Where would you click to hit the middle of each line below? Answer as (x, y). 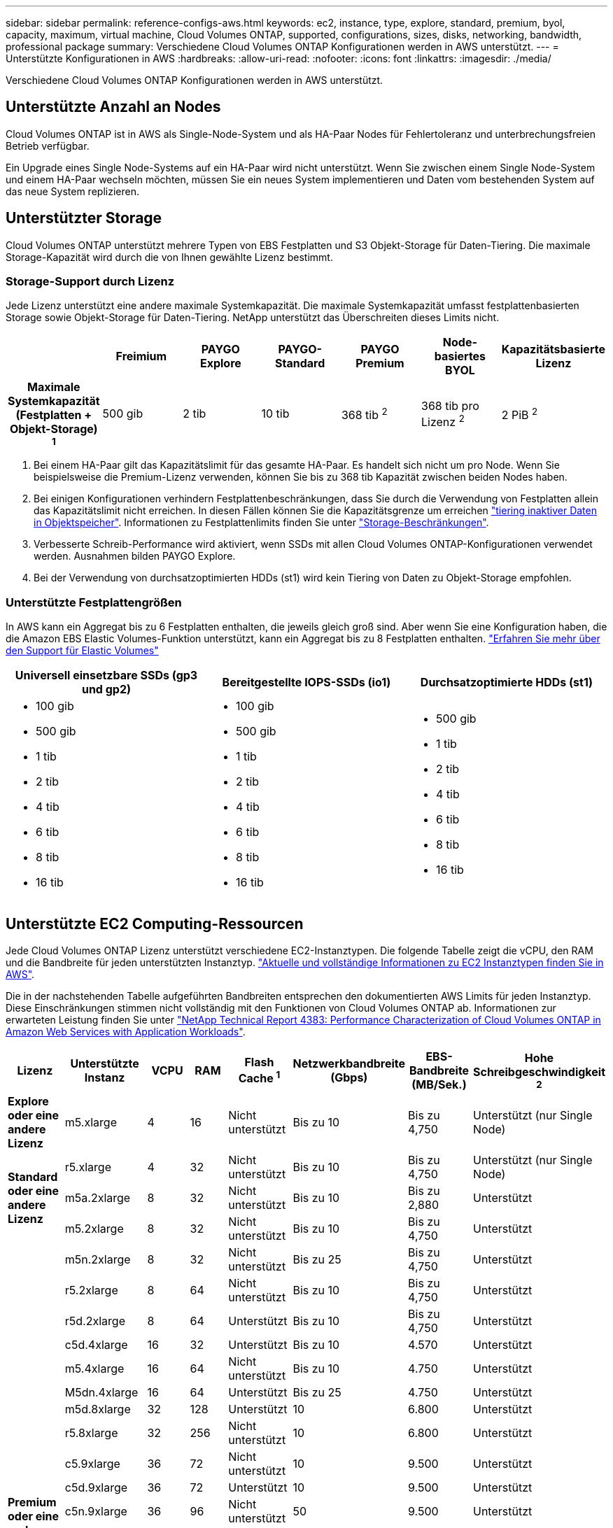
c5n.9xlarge (96, 1512)
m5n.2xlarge (98, 1260)
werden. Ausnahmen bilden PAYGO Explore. (135, 556)
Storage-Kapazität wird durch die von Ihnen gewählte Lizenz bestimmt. (169, 257)
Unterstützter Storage (84, 218)
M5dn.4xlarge (101, 1393)
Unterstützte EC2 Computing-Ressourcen (155, 924)
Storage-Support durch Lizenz (90, 282)
